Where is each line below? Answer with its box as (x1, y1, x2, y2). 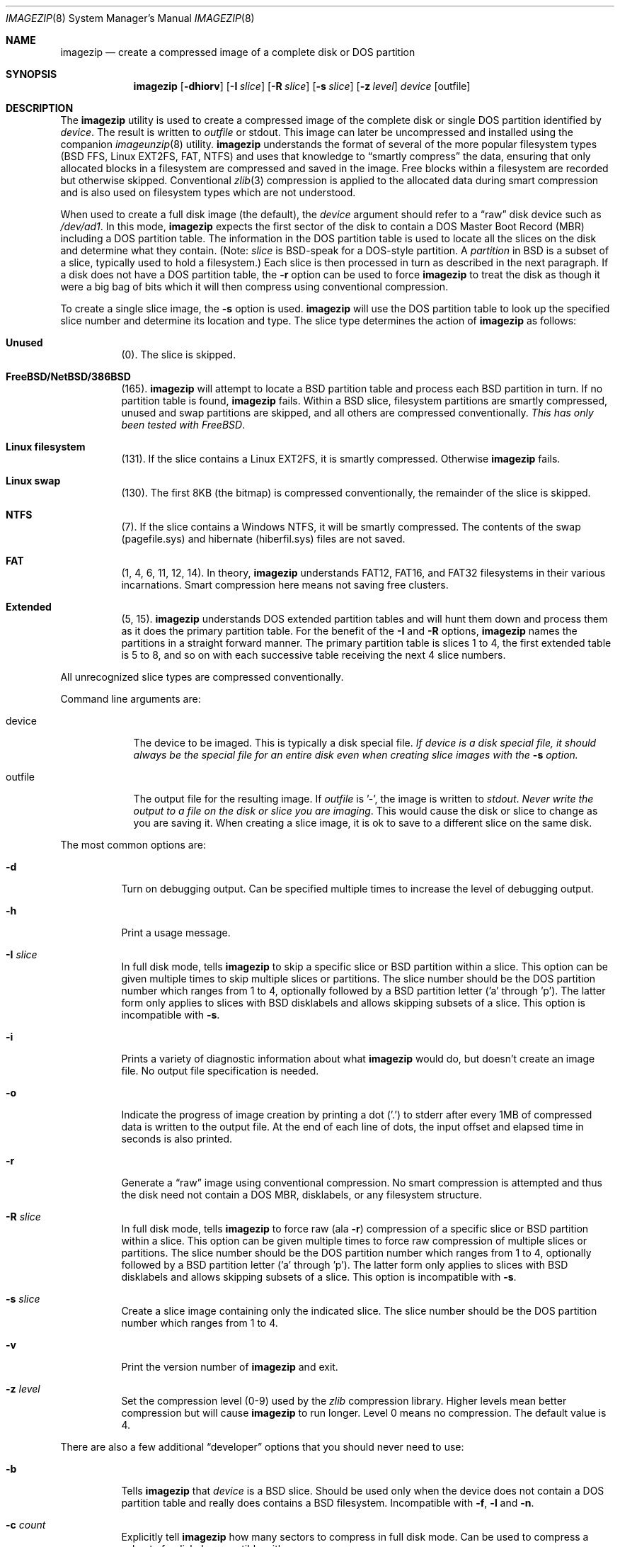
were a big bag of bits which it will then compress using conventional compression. (60, 280, 449, 293)
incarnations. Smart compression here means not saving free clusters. (121, 579, 449, 591)
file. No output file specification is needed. (121, 1065, 319, 1077)
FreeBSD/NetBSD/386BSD (6, 370, 131, 382)
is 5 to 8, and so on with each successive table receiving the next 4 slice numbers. (121, 649, 506, 661)
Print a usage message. (121, 926, 231, 939)
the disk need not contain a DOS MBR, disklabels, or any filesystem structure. (121, 1189, 482, 1201)
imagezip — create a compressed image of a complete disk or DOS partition (60, 46, 415, 58)
